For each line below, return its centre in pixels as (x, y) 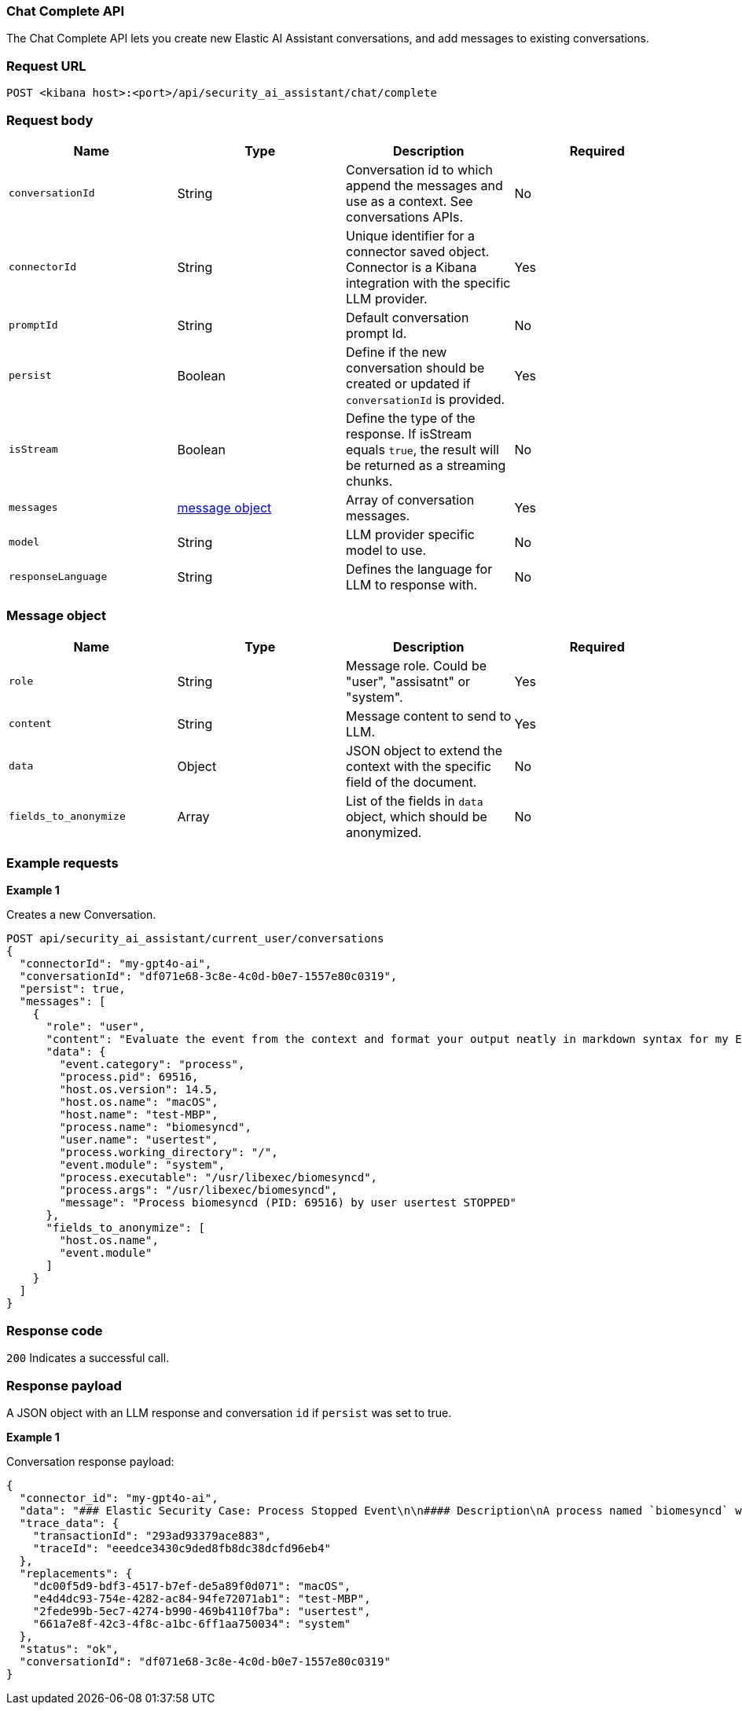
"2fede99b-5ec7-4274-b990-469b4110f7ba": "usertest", (202, 1611)
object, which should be (417, 816)
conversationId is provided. (426, 399)
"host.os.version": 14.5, (139, 1090)
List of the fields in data (415, 800)
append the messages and (424, 185)
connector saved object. (418, 251)
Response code (55, 1330)
